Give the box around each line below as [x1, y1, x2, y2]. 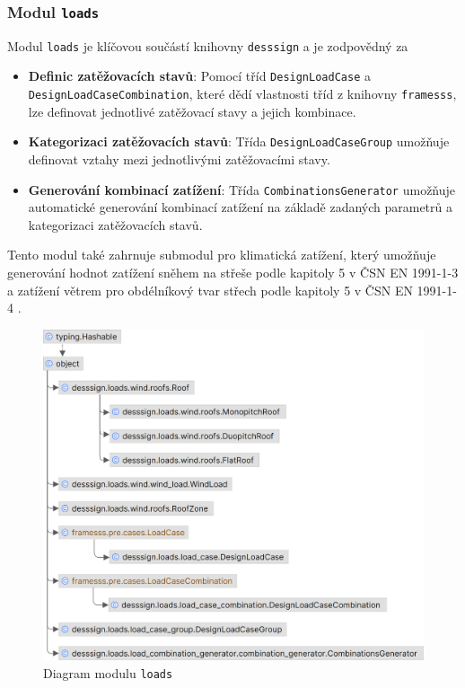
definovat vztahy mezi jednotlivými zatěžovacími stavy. [28, 150, 330, 168]
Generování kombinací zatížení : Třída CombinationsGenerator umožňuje [28, 180, 456, 198]
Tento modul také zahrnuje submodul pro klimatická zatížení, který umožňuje [7, 245, 436, 264]
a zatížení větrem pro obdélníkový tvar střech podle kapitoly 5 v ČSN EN [7, 280, 413, 299]
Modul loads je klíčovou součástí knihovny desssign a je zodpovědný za [7, 36, 408, 55]
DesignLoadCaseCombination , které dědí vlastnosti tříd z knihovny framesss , [28, 84, 457, 103]
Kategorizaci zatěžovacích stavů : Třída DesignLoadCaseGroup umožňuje [28, 132, 450, 151]
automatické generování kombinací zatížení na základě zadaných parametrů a [28, 198, 453, 216]
